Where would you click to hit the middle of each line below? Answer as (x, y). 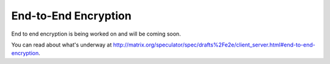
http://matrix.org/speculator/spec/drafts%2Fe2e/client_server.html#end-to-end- (215, 45)
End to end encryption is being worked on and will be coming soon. (96, 34)
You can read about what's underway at (62, 45)
